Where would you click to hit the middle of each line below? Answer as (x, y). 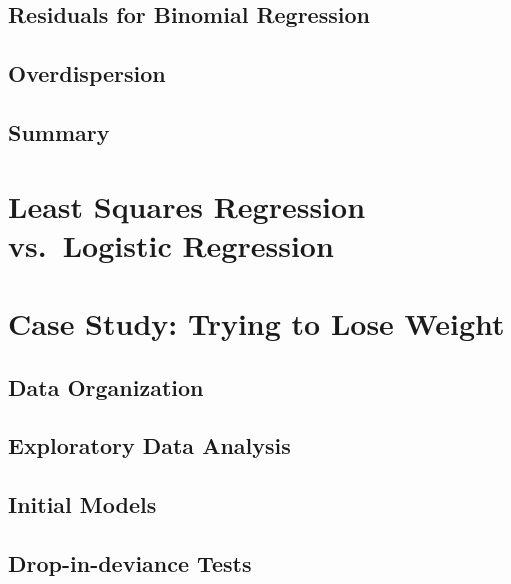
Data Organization (106, 386)
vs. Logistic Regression (171, 244)
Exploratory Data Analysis (149, 445)
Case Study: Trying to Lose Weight (256, 323)
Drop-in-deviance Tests (130, 563)
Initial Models (82, 504)
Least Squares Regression (187, 205)
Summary (59, 131)
